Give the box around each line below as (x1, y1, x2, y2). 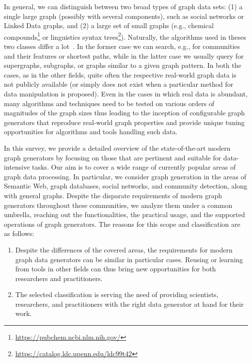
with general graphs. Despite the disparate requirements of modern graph (4, 190, 222, 200)
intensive (4, 162, 30, 172)
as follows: (4, 228, 34, 238)
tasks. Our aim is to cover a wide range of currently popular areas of (32, 162, 236, 172)
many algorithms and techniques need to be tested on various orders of (4, 98, 215, 108)
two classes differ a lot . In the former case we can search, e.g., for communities (4, 41, 240, 51)
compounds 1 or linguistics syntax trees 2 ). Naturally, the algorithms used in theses (4, 30, 246, 42)
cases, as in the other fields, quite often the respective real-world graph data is (4, 69, 236, 79)
